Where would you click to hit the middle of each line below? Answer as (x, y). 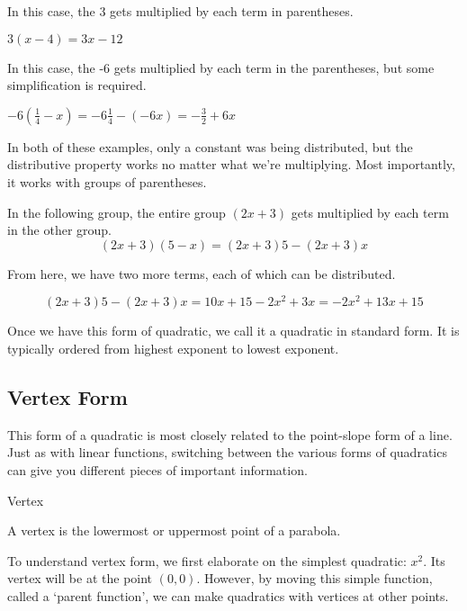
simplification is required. (77, 85)
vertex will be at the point (80, 578)
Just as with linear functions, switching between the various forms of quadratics (227, 452)
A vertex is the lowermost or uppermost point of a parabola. (174, 530)
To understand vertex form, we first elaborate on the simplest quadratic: (207, 560)
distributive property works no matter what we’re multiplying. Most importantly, (231, 164)
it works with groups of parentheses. (107, 181)
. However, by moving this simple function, (314, 578)
